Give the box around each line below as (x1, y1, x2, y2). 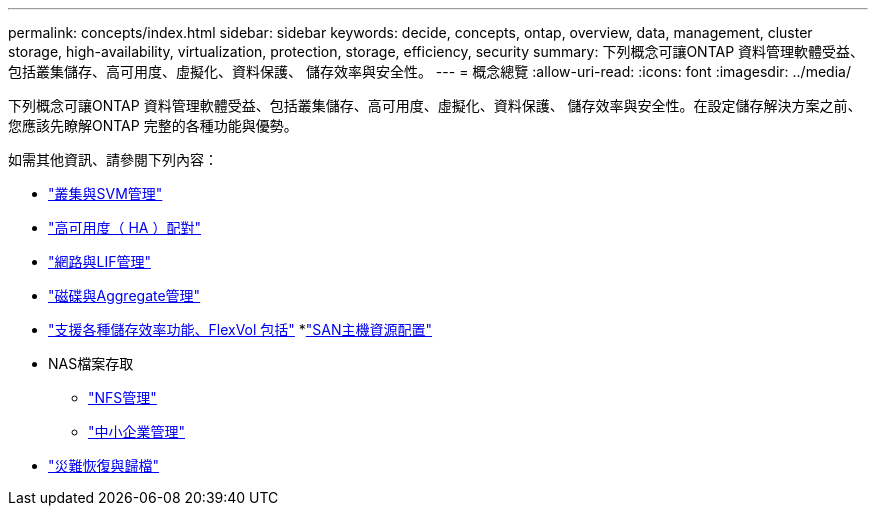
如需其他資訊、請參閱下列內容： (8, 151, 218, 168)
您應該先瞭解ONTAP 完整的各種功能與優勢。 (8, 117, 298, 134)
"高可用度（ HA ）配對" (48, 219, 201, 236)
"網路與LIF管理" (48, 253, 151, 270)
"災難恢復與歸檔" (48, 457, 160, 474)
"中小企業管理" (88, 423, 186, 440)
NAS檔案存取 (48, 355, 134, 372)
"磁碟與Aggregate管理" (48, 287, 201, 304)
